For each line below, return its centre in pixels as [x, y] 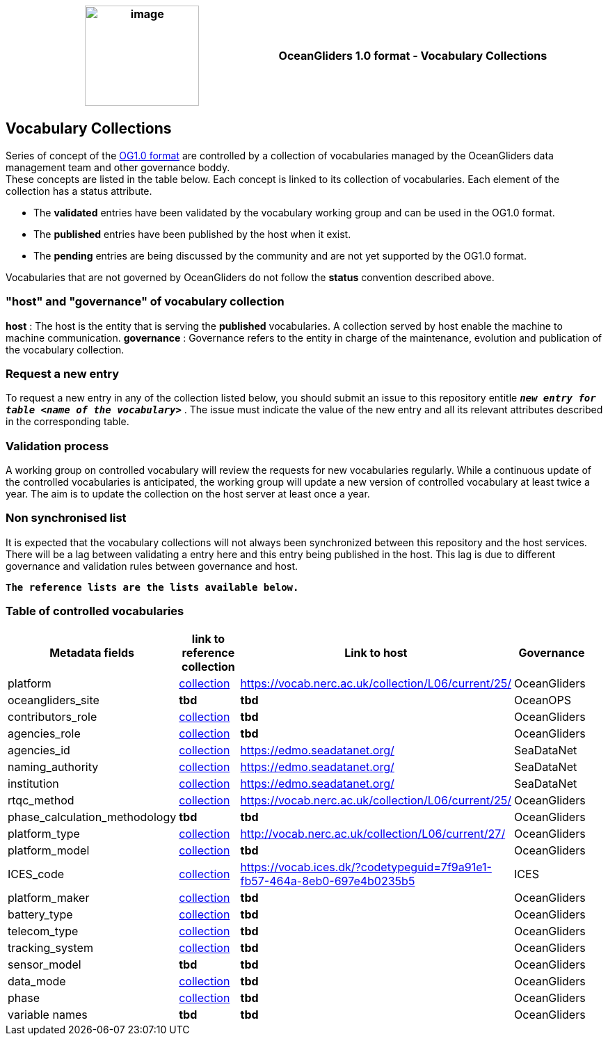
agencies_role [44, 733]
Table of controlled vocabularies [95, 611]
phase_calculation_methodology [92, 817]
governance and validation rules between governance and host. [152, 566]
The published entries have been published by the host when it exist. [192, 234]
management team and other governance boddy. [118, 167]
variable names [48, 1014]
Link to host [376, 652]
